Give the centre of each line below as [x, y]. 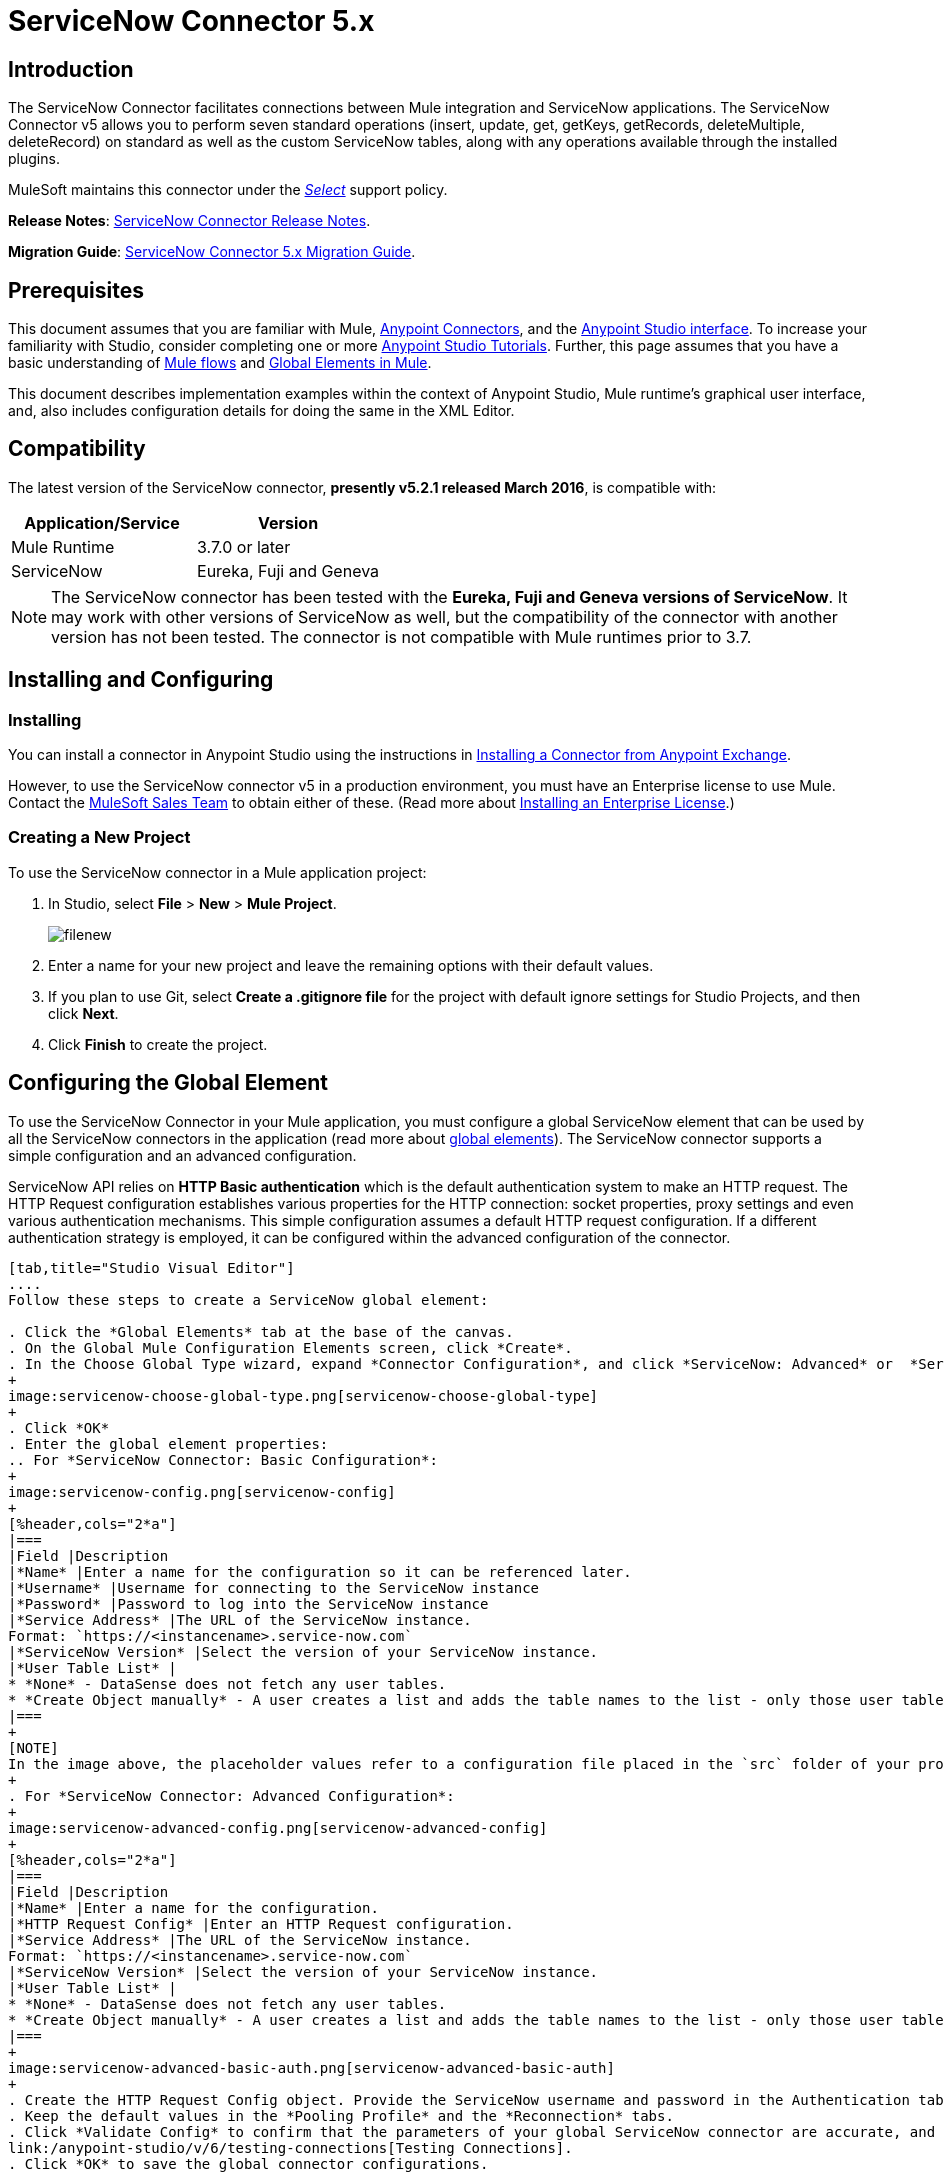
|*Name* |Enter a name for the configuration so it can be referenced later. [320, 1571]
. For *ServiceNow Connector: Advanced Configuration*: [231, 1795]
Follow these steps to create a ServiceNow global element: [248, 1299]
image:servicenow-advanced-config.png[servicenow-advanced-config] [278, 1827]
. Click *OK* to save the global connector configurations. [248, 2163]
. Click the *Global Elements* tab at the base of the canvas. [261, 1331]
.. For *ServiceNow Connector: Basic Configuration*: [223, 1459]
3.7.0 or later [244, 546]
